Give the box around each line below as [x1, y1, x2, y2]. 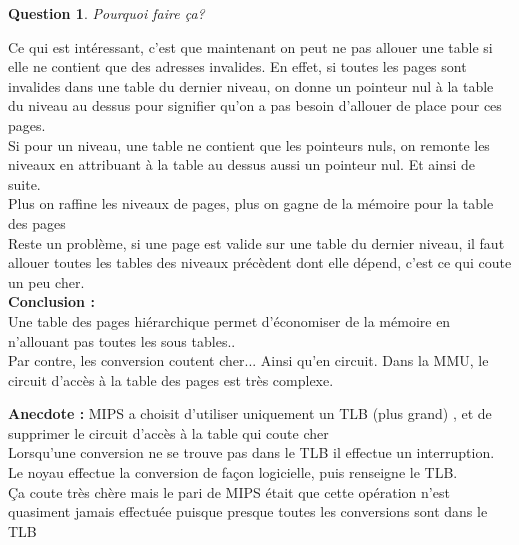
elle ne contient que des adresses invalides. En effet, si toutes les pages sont [8, 56, 467, 77]
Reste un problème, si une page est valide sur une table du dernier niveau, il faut [8, 232, 505, 253]
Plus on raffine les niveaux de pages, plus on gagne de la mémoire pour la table [8, 193, 494, 214]
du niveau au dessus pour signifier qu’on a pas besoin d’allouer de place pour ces [8, 95, 502, 116]
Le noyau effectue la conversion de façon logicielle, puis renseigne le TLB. [8, 462, 458, 483]
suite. [8, 173, 41, 194]
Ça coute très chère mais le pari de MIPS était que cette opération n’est [8, 481, 450, 502]
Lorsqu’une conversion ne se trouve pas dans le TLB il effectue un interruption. [8, 442, 495, 463]
